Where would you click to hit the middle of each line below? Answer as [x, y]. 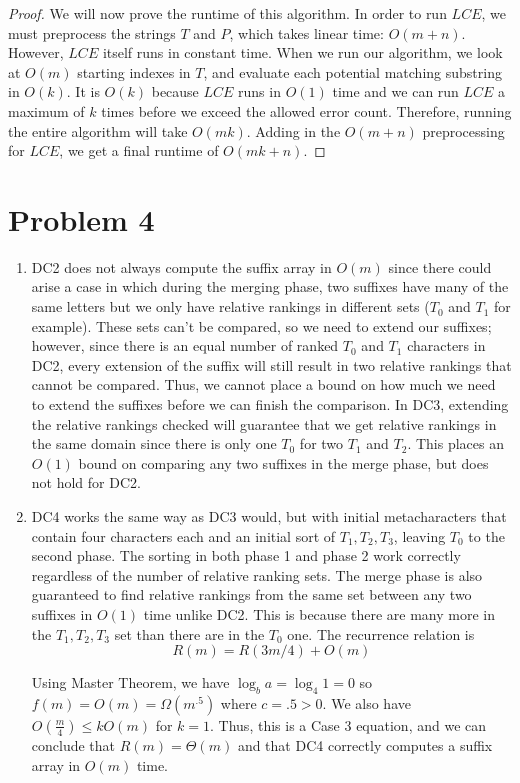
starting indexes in [134, 71]
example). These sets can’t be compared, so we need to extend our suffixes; [261, 325]
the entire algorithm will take [98, 130]
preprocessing [463, 130]
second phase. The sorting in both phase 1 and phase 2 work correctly [246, 555]
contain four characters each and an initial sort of [183, 535]
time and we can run [395, 91]
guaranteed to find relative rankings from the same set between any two [251, 594]
